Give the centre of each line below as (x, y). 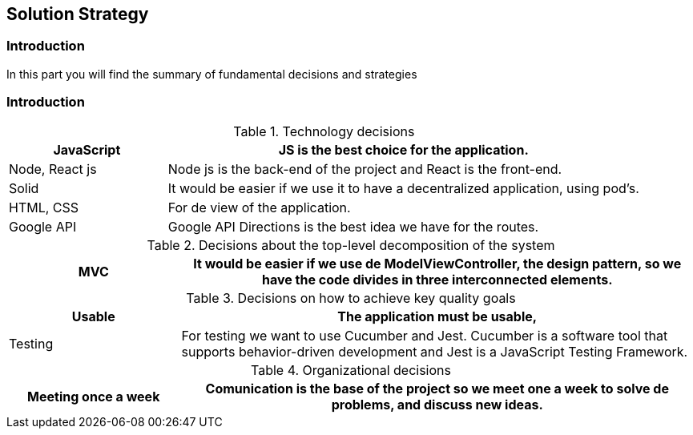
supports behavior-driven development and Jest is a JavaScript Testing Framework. (435, 351)
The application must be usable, (437, 316)
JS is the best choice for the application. (403, 149)
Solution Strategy (78, 14)
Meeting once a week (94, 396)
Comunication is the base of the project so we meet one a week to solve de (437, 388)
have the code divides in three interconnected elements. (437, 279)
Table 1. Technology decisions (324, 131)
